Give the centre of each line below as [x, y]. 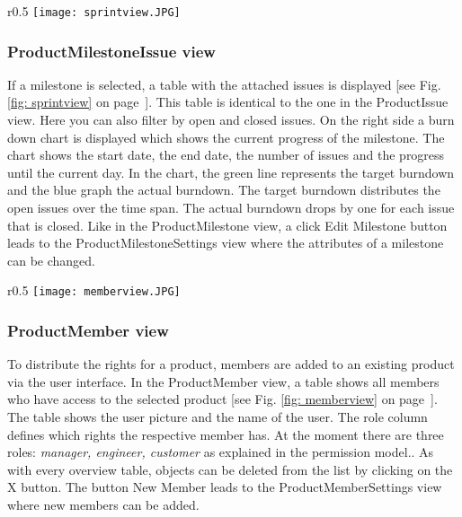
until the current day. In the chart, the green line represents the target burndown [231, 172]
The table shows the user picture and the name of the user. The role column [218, 417]
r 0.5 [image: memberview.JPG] [94, 290]
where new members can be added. [103, 505]
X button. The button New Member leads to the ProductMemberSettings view [225, 487]
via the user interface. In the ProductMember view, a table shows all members [223, 381]
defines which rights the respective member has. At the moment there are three [226, 434]
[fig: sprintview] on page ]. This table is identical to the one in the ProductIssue [228, 102]
